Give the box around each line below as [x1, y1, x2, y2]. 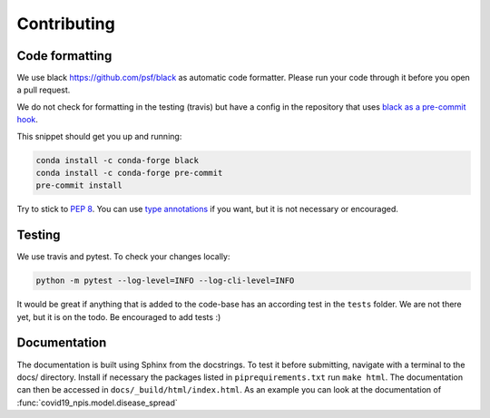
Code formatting [16, 48, 113, 63]
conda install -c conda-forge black [35, 155, 200, 165]
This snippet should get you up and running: [16, 131, 182, 141]
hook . [16, 114, 38, 125]
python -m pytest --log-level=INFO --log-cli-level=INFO [35, 276, 295, 286]
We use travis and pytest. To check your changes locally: [16, 251, 230, 262]
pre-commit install [35, 180, 122, 190]
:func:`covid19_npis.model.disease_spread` [16, 397, 179, 408]
